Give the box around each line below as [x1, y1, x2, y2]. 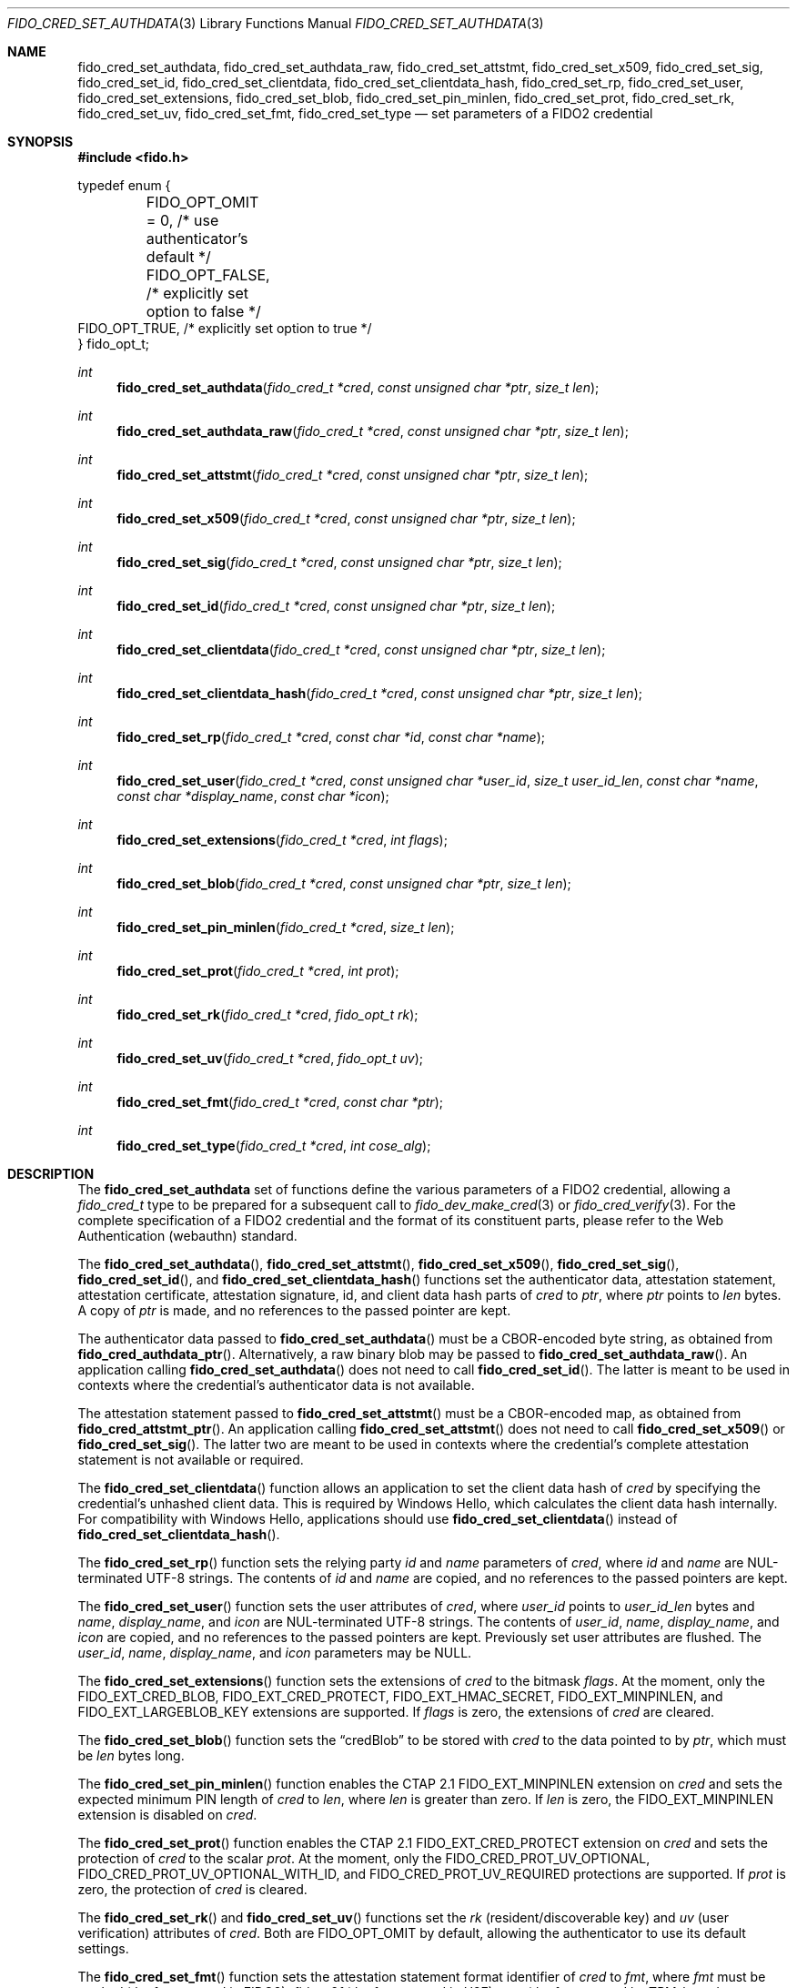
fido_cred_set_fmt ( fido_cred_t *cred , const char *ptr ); [116, 1094, 443, 1110]
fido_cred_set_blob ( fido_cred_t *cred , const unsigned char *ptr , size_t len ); [116, 876, 571, 891]
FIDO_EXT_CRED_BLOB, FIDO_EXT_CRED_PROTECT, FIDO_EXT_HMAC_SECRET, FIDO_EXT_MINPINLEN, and [77, 1689, 723, 1704]
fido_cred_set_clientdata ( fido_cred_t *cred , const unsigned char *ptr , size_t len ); [116, 642, 606, 657]
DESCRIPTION [7, 1166, 95, 1182]
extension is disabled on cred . [77, 1807, 257, 1822]
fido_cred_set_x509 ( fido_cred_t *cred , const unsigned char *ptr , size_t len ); [116, 511, 576, 526]
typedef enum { [77, 177, 171, 193]
